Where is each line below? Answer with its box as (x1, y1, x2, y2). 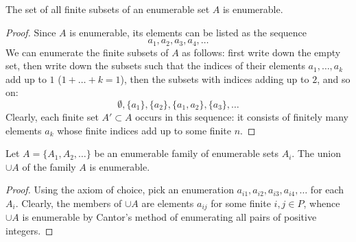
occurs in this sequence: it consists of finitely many (135, 110, 348, 124)
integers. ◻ (5, 223, 54, 238)
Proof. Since (5, 25, 56, 39)
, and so (317, 71, 351, 86)
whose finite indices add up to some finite (57, 123, 231, 137)
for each (310, 182, 344, 197)
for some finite (211, 195, 271, 210)
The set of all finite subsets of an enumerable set (5, 2, 210, 16)
